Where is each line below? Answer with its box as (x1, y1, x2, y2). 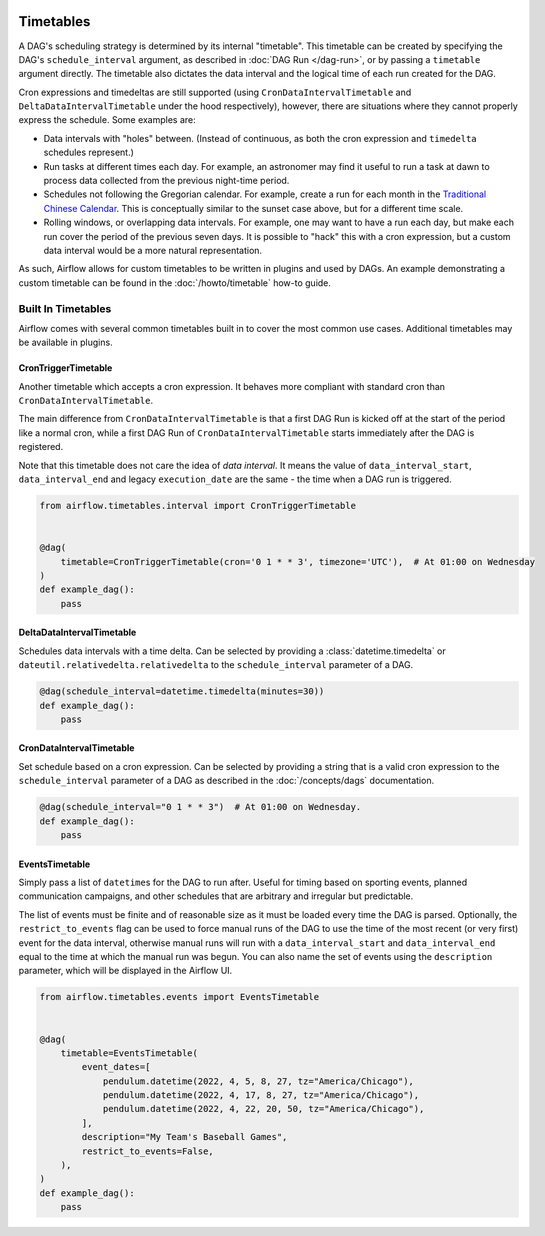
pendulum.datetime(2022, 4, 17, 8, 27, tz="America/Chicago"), (102, 1090, 420, 1101)
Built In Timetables (18, 301, 112, 315)
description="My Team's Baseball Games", (81, 1131, 288, 1143)
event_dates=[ (81, 1061, 151, 1073)
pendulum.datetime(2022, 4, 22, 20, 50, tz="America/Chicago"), (102, 1103, 425, 1115)
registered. (18, 441, 64, 453)
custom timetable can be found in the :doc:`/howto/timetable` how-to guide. (18, 276, 332, 289)
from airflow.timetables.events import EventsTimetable (39, 991, 320, 1003)
